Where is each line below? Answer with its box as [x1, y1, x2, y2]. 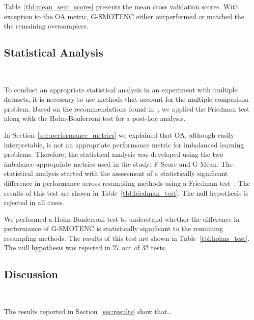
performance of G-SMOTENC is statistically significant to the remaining [4, 223, 224, 233]
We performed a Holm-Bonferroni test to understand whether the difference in [4, 213, 240, 224]
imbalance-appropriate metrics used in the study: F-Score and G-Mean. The [4, 158, 233, 169]
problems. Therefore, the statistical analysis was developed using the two [4, 149, 224, 159]
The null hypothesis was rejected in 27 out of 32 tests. [4, 242, 167, 253]
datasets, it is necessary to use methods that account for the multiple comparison [4, 94, 249, 104]
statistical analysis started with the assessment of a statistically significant [4, 168, 228, 178]
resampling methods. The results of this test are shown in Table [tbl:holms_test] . [4, 233, 250, 243]
